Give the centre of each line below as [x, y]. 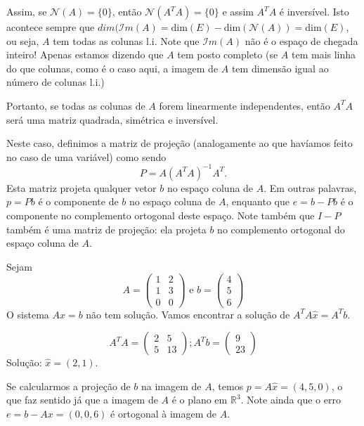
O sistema [28, 314]
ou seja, [23, 40]
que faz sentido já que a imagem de [82, 400]
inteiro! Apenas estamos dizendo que [85, 54]
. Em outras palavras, [310, 187]
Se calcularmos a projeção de [69, 386]
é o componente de [78, 201]
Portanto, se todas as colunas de [76, 105]
